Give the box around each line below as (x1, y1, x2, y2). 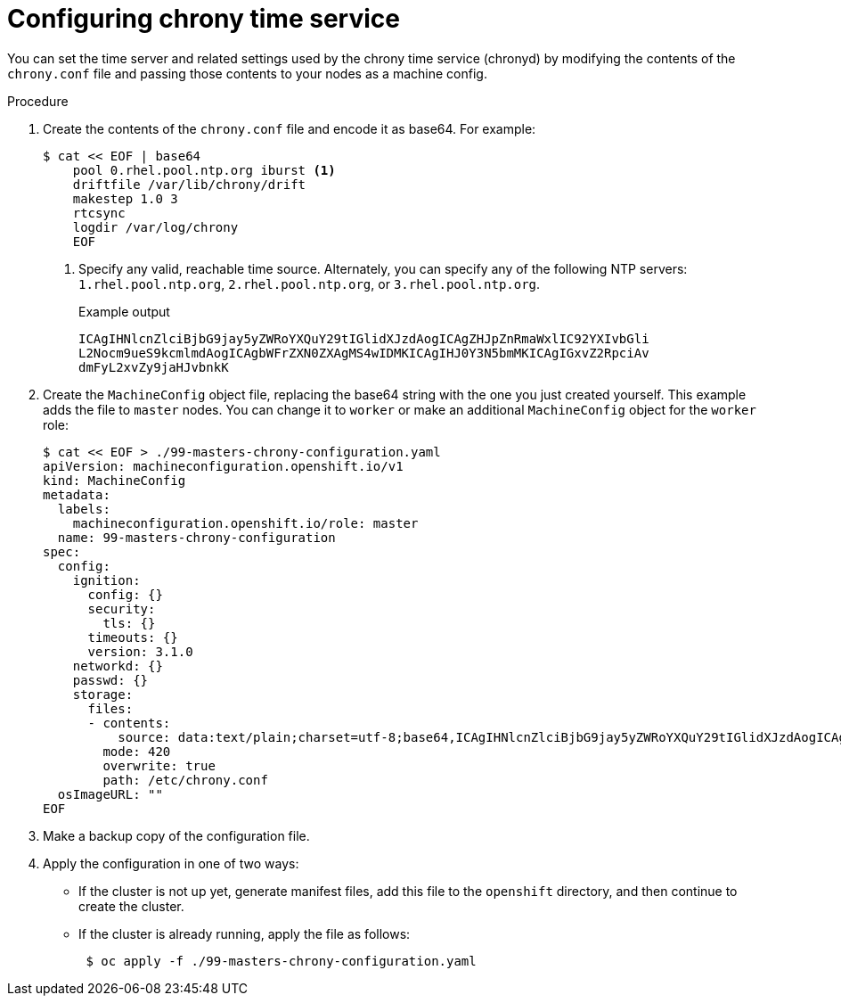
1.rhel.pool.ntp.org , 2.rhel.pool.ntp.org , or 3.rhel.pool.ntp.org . (78, 275, 541, 292)
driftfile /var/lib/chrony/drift (72, 177, 306, 192)
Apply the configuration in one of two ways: (43, 855, 299, 871)
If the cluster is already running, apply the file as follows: (78, 925, 411, 941)
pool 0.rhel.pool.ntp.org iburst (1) (72, 162, 336, 177)
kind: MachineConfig (43, 473, 186, 488)
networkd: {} (72, 658, 163, 673)
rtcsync (72, 205, 126, 220)
